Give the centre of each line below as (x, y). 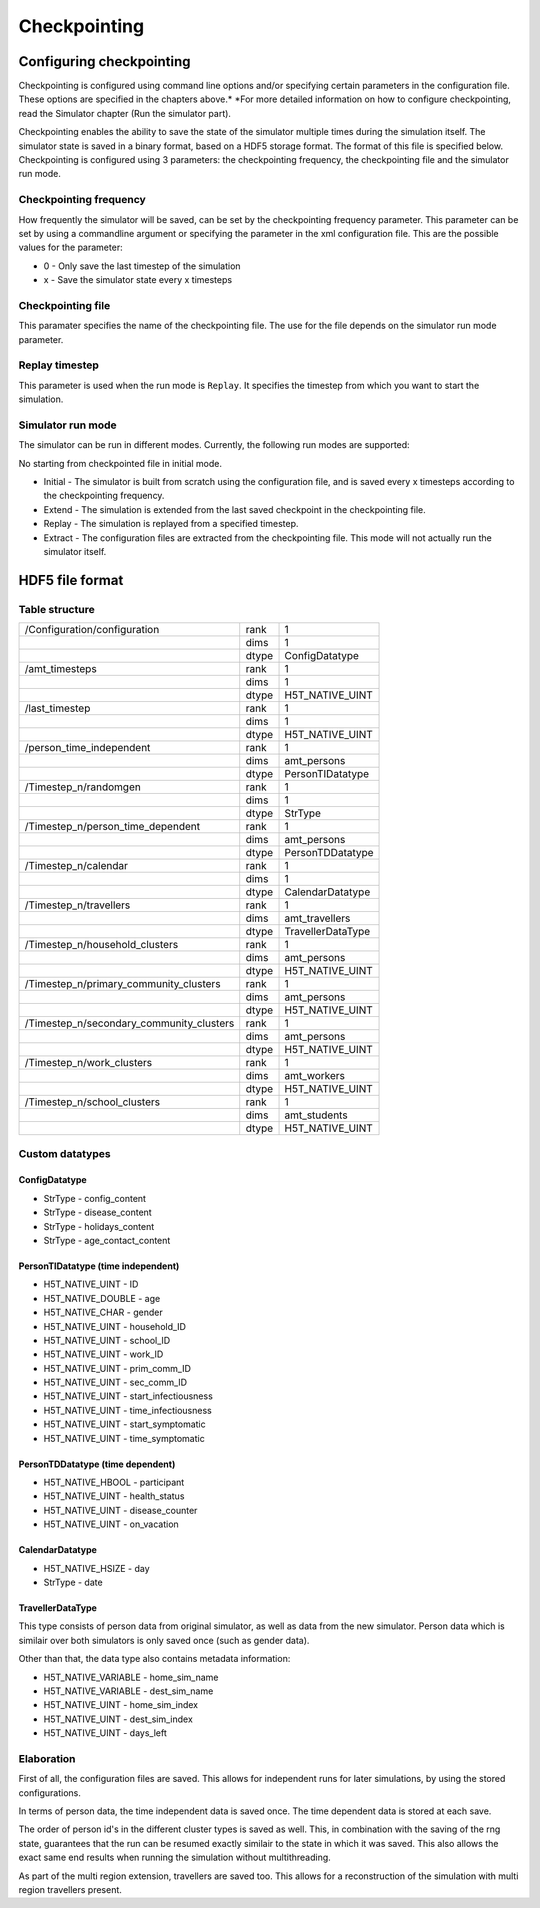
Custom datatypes (64, 1153)
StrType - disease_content (97, 1212)
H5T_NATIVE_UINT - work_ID (103, 1354)
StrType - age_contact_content (107, 1240)
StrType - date (73, 1582)
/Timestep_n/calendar (76, 866)
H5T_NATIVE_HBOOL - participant (114, 1482)
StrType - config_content (95, 1198)
